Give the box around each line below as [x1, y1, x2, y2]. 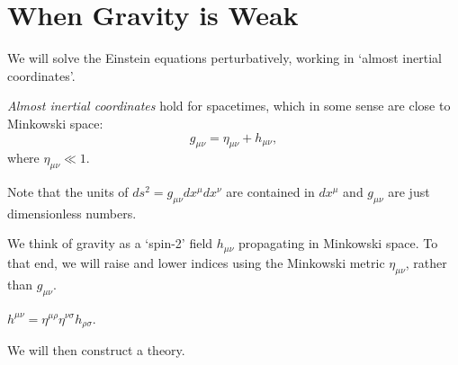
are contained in [226, 182, 315, 201]
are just [388, 182, 430, 201]
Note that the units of [7, 182, 129, 201]
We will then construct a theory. [7, 340, 185, 359]
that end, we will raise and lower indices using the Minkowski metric [7, 253, 385, 272]
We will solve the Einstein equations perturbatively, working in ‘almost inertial [7, 49, 442, 67]
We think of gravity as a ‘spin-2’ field [7, 234, 213, 253]
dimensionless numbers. [7, 203, 137, 222]
